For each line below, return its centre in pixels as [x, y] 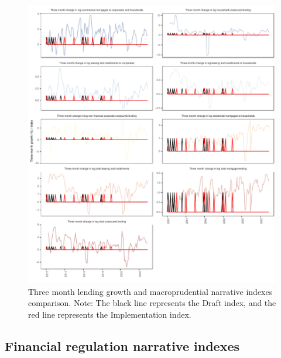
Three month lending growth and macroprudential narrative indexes [150, 291]
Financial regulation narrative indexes [122, 345]
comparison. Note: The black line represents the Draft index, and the [152, 303]
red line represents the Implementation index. [110, 314]
